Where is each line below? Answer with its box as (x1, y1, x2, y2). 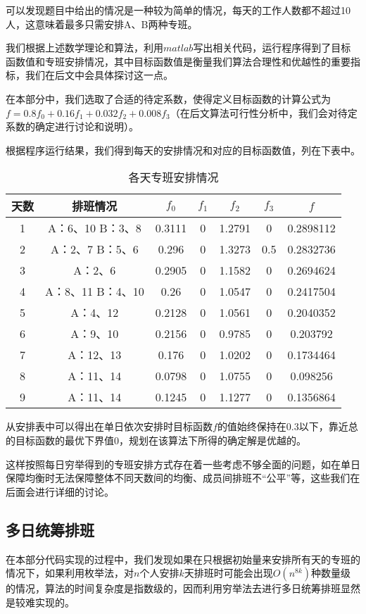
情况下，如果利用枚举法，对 (6, 565, 134, 580)
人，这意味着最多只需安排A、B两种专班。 (6, 16, 198, 31)
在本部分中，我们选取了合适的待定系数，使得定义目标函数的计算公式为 (6, 91, 331, 106)
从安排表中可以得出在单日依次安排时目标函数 (6, 419, 213, 434)
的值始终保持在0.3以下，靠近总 (217, 419, 358, 434)
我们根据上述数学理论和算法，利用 (6, 40, 163, 55)
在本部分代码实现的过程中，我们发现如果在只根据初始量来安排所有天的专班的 (6, 551, 360, 566)
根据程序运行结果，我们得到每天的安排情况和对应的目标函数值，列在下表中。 (6, 142, 360, 157)
